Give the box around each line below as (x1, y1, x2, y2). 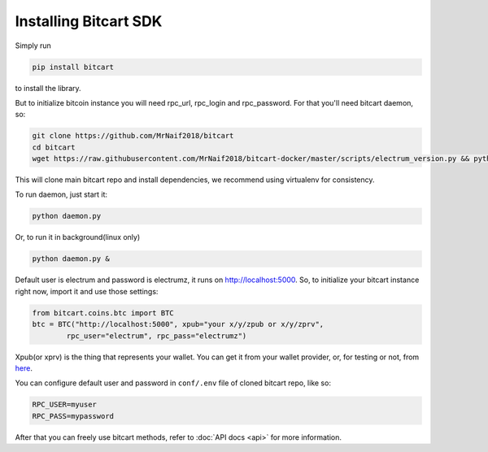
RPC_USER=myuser (32, 400, 98, 410)
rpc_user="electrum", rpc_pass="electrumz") (66, 331, 247, 341)
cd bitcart (32, 142, 76, 152)
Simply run (15, 41, 52, 50)
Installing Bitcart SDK (15, 12, 163, 30)
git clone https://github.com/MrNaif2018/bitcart (32, 131, 234, 141)
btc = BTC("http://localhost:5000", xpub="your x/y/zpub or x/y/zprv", (32, 319, 325, 329)
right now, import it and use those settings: (15, 286, 159, 296)
